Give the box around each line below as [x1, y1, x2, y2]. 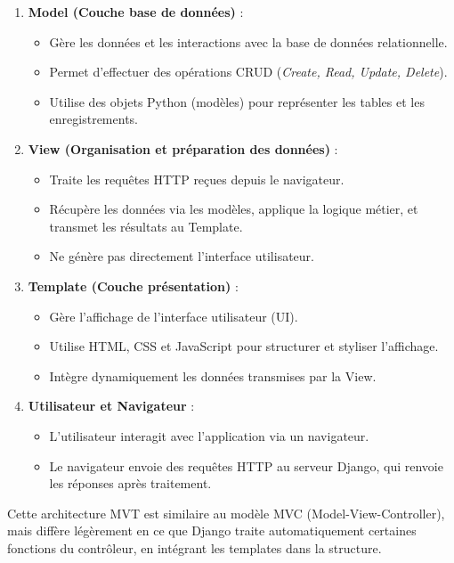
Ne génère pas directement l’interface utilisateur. [49, 247, 314, 265]
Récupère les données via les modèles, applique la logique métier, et [49, 200, 418, 218]
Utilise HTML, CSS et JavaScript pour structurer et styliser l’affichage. [49, 337, 439, 355]
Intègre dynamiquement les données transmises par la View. [49, 366, 377, 385]
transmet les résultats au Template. [49, 216, 243, 235]
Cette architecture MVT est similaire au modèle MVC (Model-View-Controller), [7, 503, 445, 522]
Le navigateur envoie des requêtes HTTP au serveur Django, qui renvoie [49, 456, 443, 475]
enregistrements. [49, 110, 138, 128]
